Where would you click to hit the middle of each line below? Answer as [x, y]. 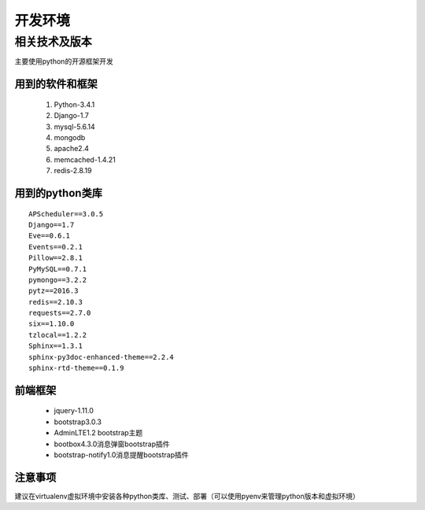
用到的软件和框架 [56, 84]
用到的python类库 [58, 193]
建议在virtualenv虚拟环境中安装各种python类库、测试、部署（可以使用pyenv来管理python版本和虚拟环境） [187, 496]
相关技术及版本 [53, 42]
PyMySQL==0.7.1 [58, 269]
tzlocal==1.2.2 [58, 335]
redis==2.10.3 [55, 302]
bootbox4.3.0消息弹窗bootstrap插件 [112, 444]
